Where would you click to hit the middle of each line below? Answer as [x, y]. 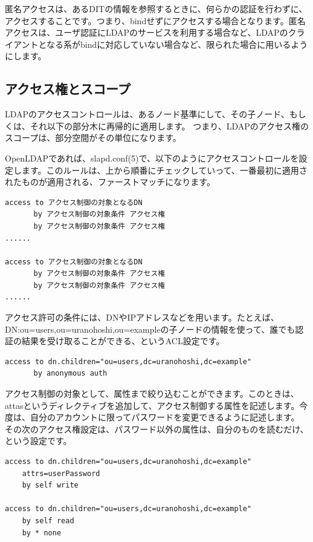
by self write [50, 485]
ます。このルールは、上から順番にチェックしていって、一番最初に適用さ [164, 170]
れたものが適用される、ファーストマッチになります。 [110, 182]
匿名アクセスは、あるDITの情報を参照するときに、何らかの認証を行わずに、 [156, 8]
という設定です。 [38, 441]
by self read [48, 521]
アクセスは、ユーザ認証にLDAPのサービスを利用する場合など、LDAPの [147, 32]
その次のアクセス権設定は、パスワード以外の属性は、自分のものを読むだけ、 [157, 429]
